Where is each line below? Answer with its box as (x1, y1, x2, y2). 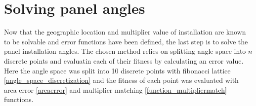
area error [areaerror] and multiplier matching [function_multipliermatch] (4, 84, 227, 95)
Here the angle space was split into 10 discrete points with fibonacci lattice (4, 65, 231, 75)
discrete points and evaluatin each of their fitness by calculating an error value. (4, 55, 244, 66)
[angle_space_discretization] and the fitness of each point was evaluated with (4, 75, 239, 85)
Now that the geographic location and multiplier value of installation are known (4, 27, 246, 37)
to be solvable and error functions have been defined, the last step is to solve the (4, 36, 248, 46)
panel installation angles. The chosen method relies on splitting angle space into (4, 46, 246, 56)
